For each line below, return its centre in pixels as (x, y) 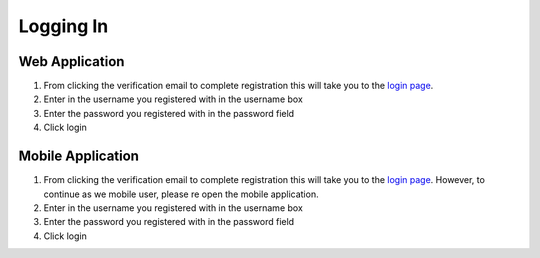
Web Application (71, 61)
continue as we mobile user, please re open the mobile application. (181, 194)
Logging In (63, 26)
